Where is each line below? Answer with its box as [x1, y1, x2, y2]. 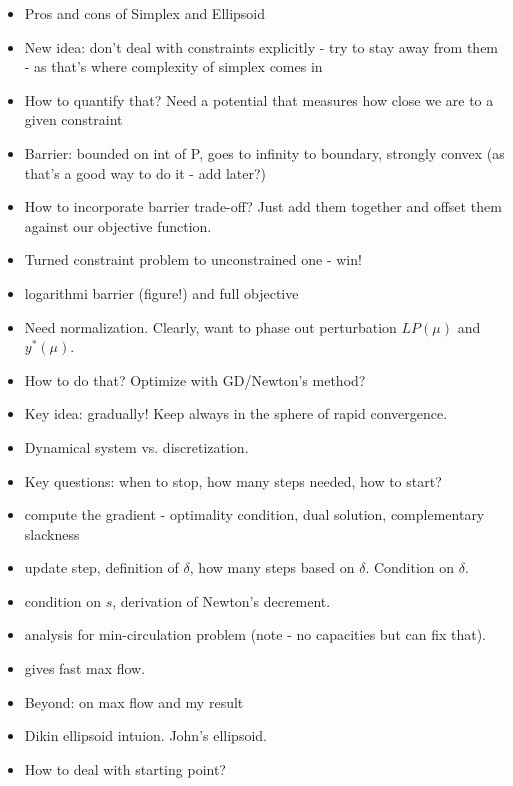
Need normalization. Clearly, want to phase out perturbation [24, 316, 397, 337]
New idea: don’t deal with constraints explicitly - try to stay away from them [24, 36, 499, 57]
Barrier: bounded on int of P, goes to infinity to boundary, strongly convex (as [24, 142, 505, 163]
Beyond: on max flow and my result [24, 691, 244, 712]
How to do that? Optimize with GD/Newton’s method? [24, 369, 366, 390]
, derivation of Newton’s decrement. [112, 590, 331, 611]
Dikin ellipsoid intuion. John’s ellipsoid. [24, 725, 267, 746]
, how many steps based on [189, 557, 355, 578]
